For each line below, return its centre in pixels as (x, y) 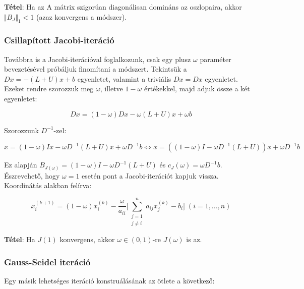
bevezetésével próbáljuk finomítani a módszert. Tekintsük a (96, 69)
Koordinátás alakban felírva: (48, 185)
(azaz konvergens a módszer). (82, 16)
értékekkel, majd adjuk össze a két (197, 89)
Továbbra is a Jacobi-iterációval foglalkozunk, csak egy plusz (98, 59)
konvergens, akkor (87, 239)
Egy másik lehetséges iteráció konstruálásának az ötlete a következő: (109, 281)
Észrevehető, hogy (32, 175)
